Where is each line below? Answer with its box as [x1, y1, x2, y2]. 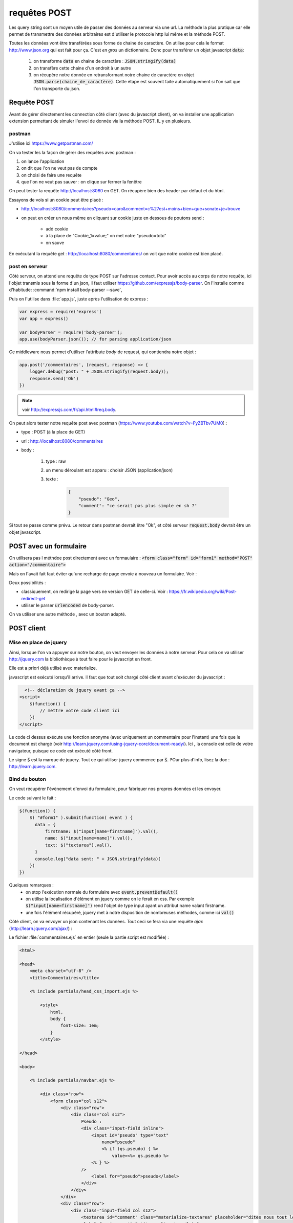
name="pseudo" [102, 1139, 135, 1145]
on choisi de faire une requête [21, 172, 82, 178]
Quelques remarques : [9, 882, 54, 888]
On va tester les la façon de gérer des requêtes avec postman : [9, 149, 136, 155]
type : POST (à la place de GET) [21, 429, 85, 435]
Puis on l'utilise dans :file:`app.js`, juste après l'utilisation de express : [9, 296, 148, 302]
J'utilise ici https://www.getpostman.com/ [9, 140, 93, 146]
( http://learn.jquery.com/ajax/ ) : [9, 925, 73, 931]
